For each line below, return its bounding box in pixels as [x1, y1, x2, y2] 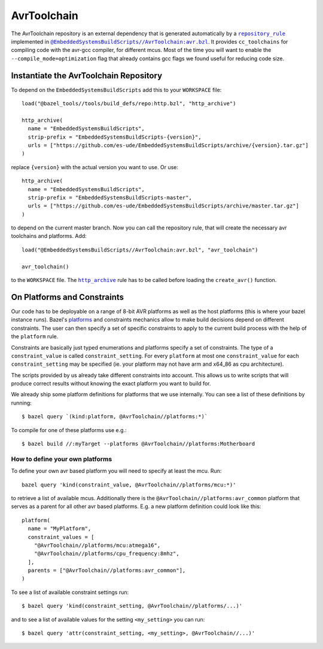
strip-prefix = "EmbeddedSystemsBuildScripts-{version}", [28, 133, 202, 140]
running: [11, 399, 32, 406]
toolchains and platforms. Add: [11, 232, 87, 240]
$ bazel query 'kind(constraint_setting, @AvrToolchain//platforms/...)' [22, 602, 243, 610]
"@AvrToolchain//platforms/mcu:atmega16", [33, 541, 161, 549]
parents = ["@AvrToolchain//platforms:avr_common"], [28, 567, 186, 574]
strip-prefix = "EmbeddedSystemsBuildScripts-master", [28, 194, 193, 201]
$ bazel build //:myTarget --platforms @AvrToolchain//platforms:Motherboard [22, 440, 255, 448]
